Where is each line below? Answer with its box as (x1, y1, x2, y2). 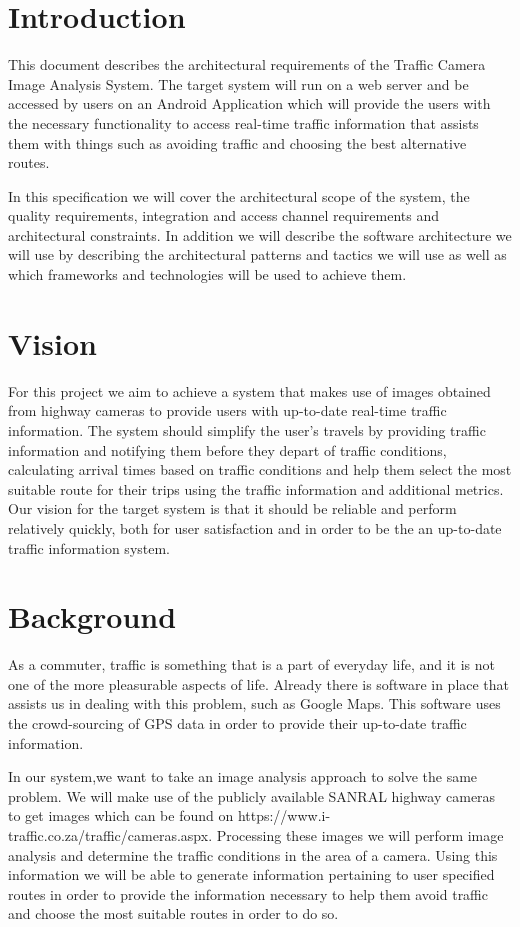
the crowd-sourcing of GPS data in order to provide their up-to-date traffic (8, 713, 467, 734)
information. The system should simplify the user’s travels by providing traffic (8, 419, 486, 440)
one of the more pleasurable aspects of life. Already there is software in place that (8, 673, 510, 694)
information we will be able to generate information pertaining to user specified (8, 864, 495, 885)
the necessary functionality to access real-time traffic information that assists (8, 112, 479, 133)
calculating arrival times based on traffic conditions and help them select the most (8, 459, 512, 480)
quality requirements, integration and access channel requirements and (8, 205, 440, 226)
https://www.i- (237, 805, 331, 826)
